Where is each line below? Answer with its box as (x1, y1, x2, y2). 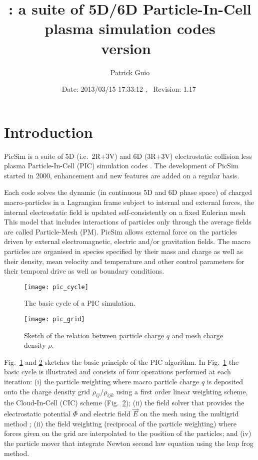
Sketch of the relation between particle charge (24, 330, 164, 340)
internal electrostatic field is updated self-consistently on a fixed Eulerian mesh (4, 206, 245, 217)
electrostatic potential (4, 408, 71, 419)
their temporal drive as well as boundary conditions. (4, 266, 164, 276)
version (101, 38, 151, 58)
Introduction (4, 121, 93, 142)
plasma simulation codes (44, 18, 215, 39)
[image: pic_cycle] (24, 283, 88, 291)
